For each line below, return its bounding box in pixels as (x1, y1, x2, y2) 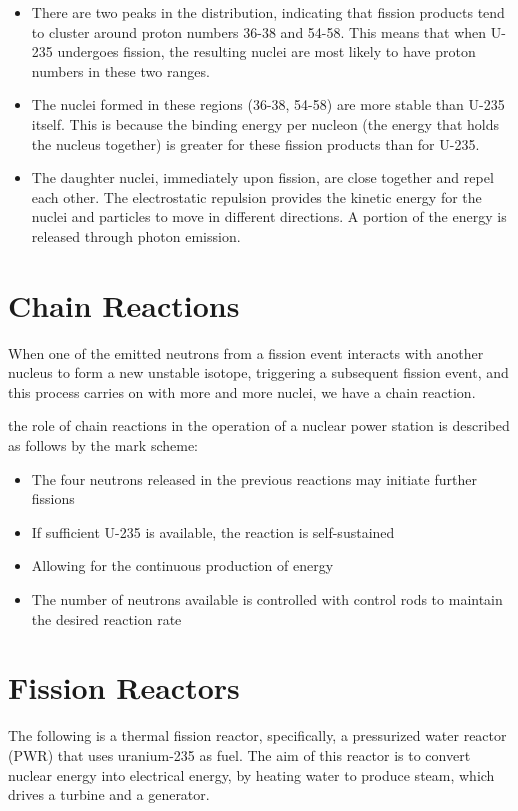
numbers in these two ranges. (31, 60, 210, 81)
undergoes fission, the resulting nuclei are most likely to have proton (57, 41, 476, 62)
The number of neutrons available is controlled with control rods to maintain (31, 589, 503, 609)
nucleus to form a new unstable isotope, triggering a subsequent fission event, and (8, 362, 509, 383)
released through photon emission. (31, 225, 241, 246)
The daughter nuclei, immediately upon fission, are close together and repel (31, 167, 494, 188)
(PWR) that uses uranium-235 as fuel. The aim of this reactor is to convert (8, 744, 471, 765)
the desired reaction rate (31, 608, 182, 629)
